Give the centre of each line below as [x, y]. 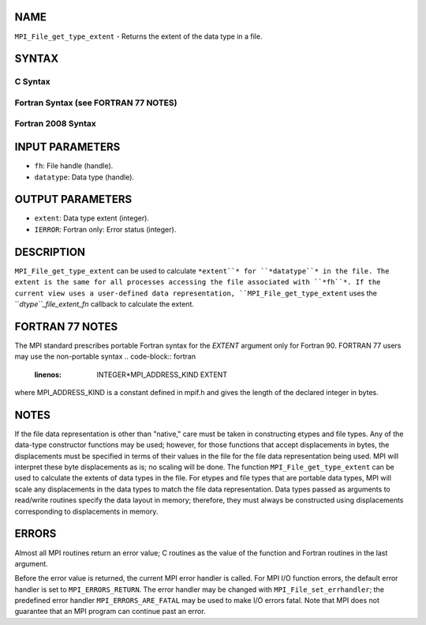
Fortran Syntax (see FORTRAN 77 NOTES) [96, 103]
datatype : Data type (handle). [84, 177]
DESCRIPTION [50, 252]
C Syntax [32, 81]
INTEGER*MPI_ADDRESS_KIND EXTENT [162, 375]
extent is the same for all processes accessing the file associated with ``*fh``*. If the [198, 282]
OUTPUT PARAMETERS [73, 200]
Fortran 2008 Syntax [55, 124]
